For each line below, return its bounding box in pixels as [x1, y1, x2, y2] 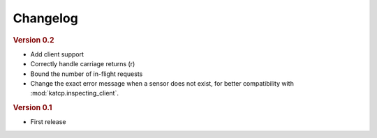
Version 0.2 [13, 35, 54, 45]
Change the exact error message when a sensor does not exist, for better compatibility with [30, 79, 295, 87]
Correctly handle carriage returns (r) [30, 60, 135, 68]
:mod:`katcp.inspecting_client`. [30, 89, 119, 98]
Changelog [13, 10, 78, 26]
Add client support [30, 49, 84, 59]
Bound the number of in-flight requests [30, 70, 143, 78]
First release [30, 118, 66, 126]
